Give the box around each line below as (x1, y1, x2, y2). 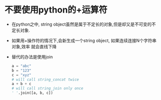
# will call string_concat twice (11, 77, 79, 82)
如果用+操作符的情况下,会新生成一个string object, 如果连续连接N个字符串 (11, 37, 157, 43)
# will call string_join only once (11, 86, 84, 91)
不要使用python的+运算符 (4, 4, 107, 15)
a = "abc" (11, 63, 32, 68)
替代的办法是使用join (11, 54, 53, 59)
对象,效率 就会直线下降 (11, 43, 57, 49)
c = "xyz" (11, 72, 32, 77)
